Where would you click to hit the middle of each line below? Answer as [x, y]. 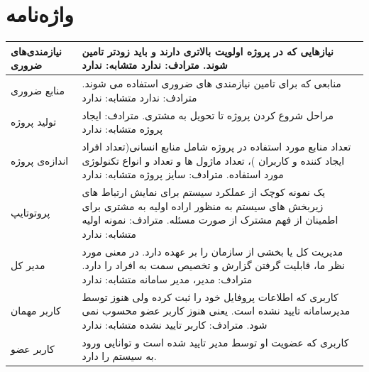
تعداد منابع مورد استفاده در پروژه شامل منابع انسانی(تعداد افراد [216, 146]
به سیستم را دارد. [119, 356]
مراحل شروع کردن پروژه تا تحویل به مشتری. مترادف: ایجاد [208, 115]
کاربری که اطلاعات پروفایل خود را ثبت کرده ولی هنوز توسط [210, 296]
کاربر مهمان [36, 311]
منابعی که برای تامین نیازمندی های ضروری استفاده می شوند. [211, 83]
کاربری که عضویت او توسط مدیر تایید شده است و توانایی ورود [215, 342]
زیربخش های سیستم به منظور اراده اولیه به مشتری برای [203, 206]
